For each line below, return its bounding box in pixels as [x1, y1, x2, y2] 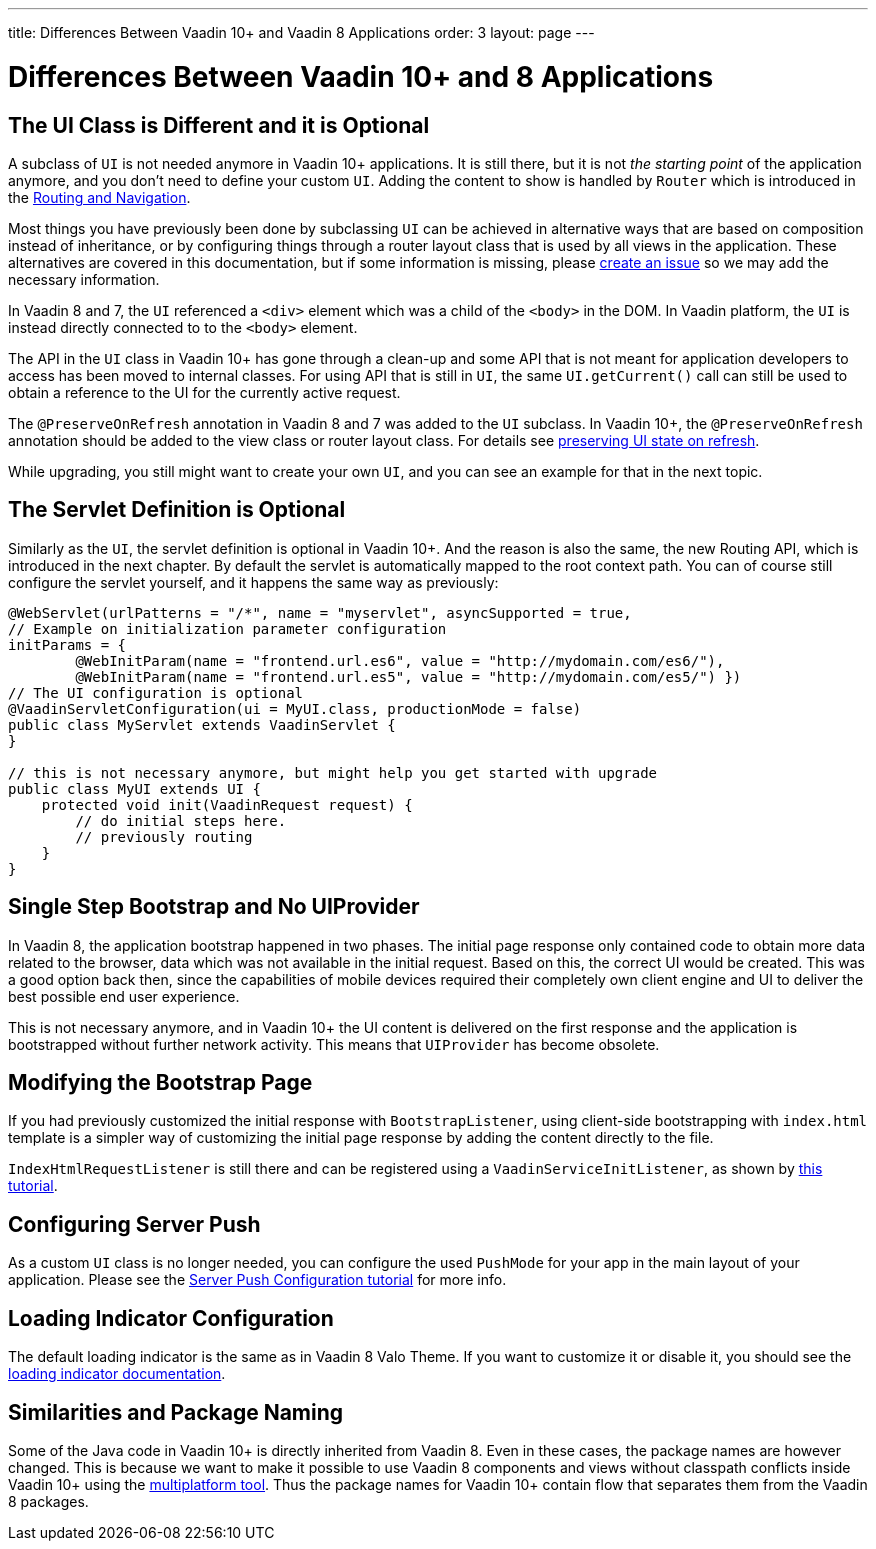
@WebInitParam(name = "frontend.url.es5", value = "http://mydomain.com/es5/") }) [75, 668, 742, 685]
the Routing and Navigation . [8, 188, 191, 206]
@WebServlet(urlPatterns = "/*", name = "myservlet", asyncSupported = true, [8, 604, 632, 621]
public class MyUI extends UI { [8, 780, 261, 797]
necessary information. [8, 270, 160, 288]
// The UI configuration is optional [8, 684, 304, 701]
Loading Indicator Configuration [8, 1305, 334, 1331]
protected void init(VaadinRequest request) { [41, 796, 413, 813]
